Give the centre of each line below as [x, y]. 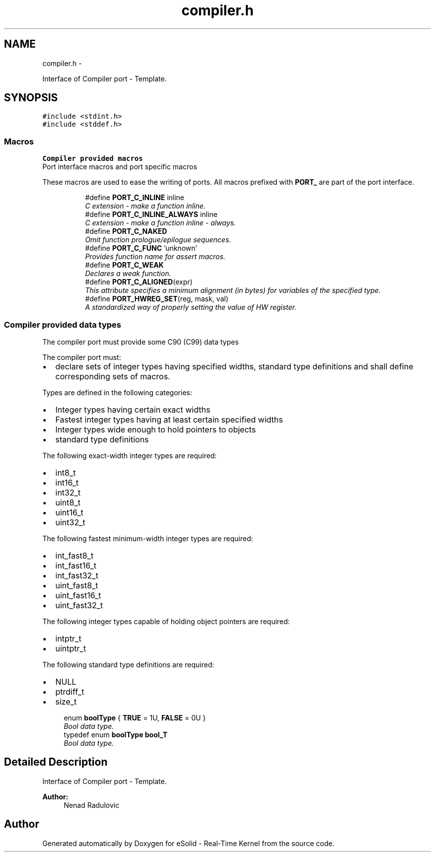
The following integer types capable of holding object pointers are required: [166, 621]
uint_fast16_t [78, 595]
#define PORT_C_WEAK [124, 265]
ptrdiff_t [70, 691]
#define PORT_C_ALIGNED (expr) [139, 282]
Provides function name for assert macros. [155, 257]
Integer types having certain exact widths [133, 409]
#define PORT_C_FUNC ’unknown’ [141, 248]
